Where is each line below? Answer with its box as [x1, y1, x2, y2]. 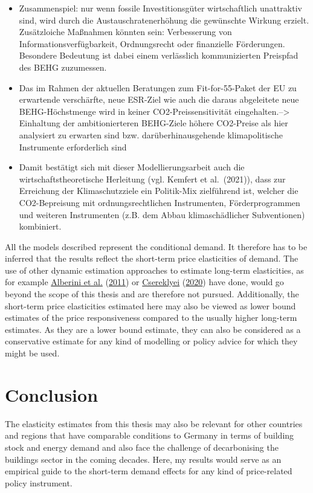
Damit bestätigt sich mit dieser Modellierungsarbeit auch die [19, 161, 245, 173]
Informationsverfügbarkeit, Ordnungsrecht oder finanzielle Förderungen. [19, 37, 285, 50]
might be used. [5, 347, 60, 359]
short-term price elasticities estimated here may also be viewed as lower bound [5, 299, 296, 312]
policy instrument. [5, 476, 73, 489]
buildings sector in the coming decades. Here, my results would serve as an [5, 453, 282, 465]
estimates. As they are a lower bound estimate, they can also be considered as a [5, 323, 301, 335]
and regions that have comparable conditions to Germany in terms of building [5, 429, 294, 442]
